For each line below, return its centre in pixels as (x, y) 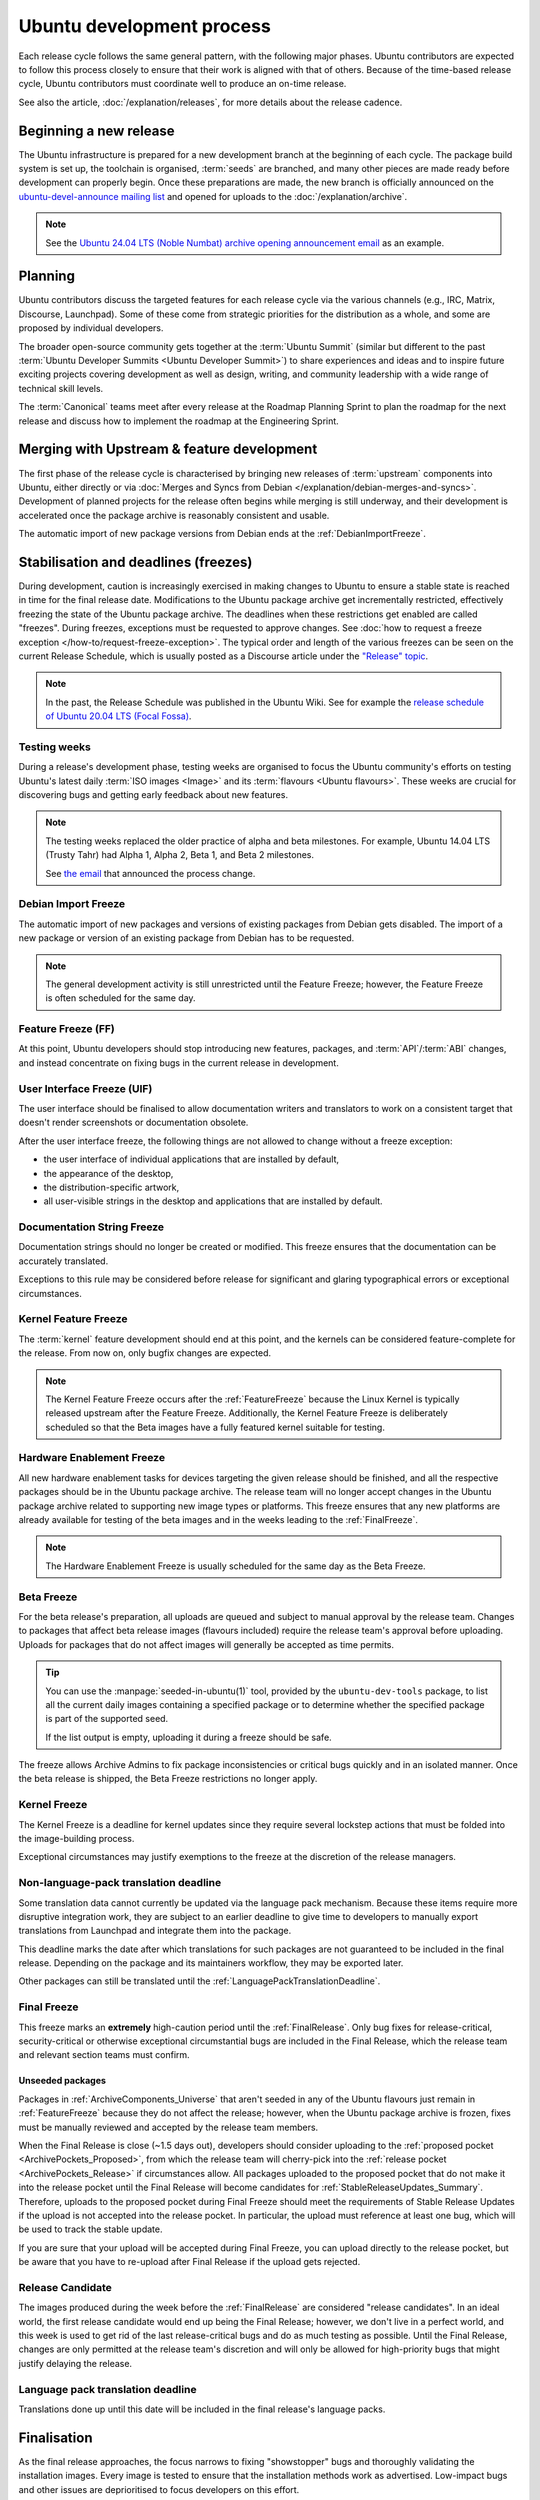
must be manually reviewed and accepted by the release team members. (168, 2127)
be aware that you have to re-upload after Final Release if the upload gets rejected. (189, 2262)
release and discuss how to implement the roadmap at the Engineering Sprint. (178, 421)
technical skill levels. (61, 388)
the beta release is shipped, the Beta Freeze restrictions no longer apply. (168, 1779)
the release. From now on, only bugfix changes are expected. (145, 1353)
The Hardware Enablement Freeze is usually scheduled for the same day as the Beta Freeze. (235, 1566)
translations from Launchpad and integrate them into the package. (155, 1931)
